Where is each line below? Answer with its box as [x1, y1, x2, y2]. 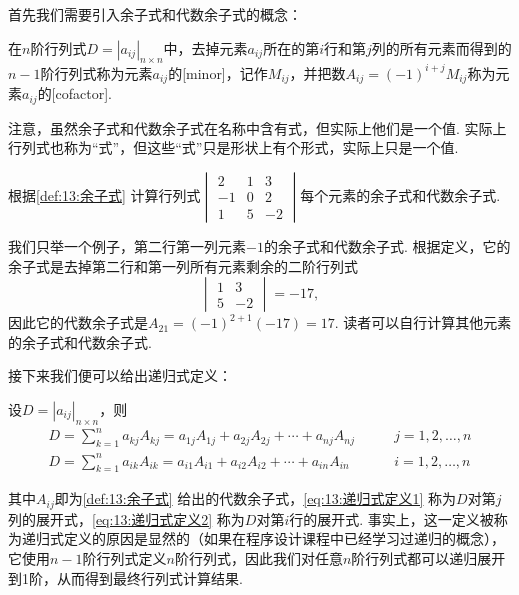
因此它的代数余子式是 [8, 312, 148, 333]
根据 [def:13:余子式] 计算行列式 [8, 184, 201, 205]
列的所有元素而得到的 [371, 37, 512, 58]
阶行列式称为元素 [40, 62, 153, 83]
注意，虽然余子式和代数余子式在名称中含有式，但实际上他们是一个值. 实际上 [8, 117, 507, 138]
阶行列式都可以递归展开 [351, 548, 506, 569]
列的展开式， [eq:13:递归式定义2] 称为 [8, 508, 245, 529]
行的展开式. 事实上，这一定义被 [289, 508, 494, 529]
